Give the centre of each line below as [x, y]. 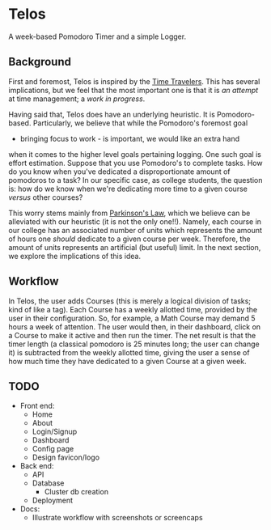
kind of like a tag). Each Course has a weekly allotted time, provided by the [133, 309]
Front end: [37, 406]
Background [40, 62]
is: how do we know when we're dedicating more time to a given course [128, 189]
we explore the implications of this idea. [75, 256]
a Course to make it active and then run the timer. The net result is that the [132, 335]
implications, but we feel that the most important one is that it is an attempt [133, 90]
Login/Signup [55, 432]
